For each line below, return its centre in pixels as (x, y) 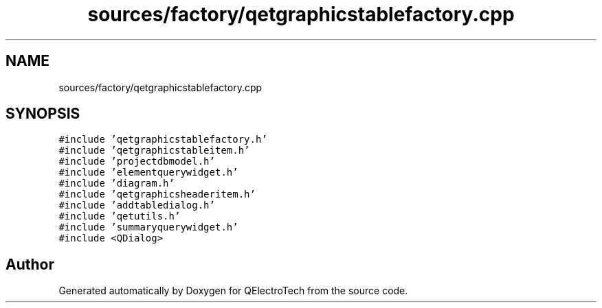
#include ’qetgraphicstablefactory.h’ (163, 140)
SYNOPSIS (43, 114)
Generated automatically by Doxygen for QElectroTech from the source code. (233, 291)
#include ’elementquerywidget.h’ (148, 173)
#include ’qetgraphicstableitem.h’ (154, 151)
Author (30, 264)
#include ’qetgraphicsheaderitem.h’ (157, 194)
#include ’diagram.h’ (116, 183)
